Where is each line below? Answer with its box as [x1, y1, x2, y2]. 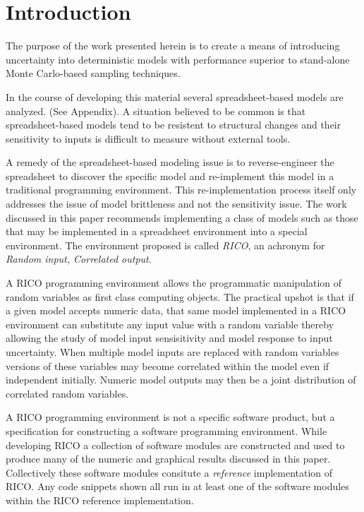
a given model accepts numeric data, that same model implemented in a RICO [6, 303, 346, 318]
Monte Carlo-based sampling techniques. [6, 66, 181, 81]
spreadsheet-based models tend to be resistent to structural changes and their [6, 117, 341, 132]
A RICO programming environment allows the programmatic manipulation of [6, 275, 342, 290]
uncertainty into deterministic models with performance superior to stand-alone [6, 52, 350, 66]
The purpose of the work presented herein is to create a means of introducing [6, 38, 340, 53]
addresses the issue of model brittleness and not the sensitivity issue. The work [6, 196, 347, 211]
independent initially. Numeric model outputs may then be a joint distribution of [6, 372, 356, 387]
